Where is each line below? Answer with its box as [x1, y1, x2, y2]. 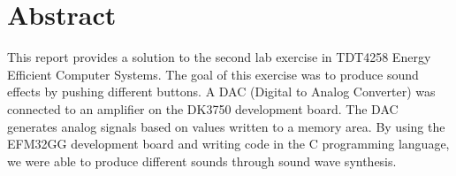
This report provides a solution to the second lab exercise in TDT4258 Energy [7, 48, 431, 66]
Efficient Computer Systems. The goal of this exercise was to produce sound [7, 65, 419, 83]
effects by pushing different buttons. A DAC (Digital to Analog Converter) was [7, 82, 436, 101]
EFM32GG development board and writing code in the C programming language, [7, 134, 450, 153]
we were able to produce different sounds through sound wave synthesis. [7, 151, 397, 170]
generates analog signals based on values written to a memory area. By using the [7, 117, 445, 135]
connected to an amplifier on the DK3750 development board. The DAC [7, 99, 399, 118]
